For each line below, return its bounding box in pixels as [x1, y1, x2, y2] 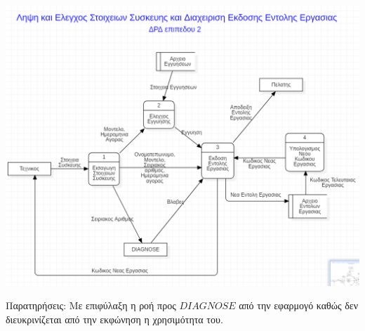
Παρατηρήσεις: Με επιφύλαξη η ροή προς [6, 298, 176, 313]
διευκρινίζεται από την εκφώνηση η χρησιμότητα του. [6, 311, 223, 326]
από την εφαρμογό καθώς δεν [239, 298, 359, 313]
